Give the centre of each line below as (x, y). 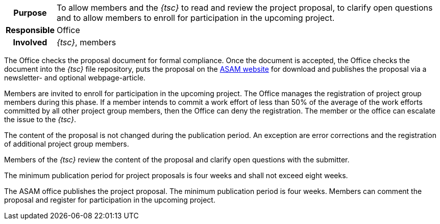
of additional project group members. (67, 144)
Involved (30, 42)
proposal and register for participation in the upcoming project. (110, 200)
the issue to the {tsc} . (40, 119)
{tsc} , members (86, 42)
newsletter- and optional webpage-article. (75, 78)
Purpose (30, 13)
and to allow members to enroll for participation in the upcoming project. (195, 18)
